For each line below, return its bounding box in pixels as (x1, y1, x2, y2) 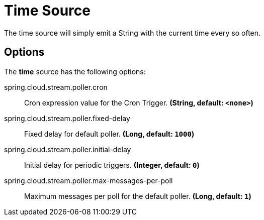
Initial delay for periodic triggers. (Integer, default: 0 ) (24, 160, 200, 169)
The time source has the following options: (4, 67, 146, 76)
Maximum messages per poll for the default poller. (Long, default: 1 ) (24, 191, 251, 200)
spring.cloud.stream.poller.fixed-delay (4, 114, 130, 123)
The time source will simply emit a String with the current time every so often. (4, 28, 261, 37)
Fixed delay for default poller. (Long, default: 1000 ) (24, 129, 195, 138)
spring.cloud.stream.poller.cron (4, 82, 108, 91)
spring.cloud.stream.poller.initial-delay (4, 145, 131, 154)
